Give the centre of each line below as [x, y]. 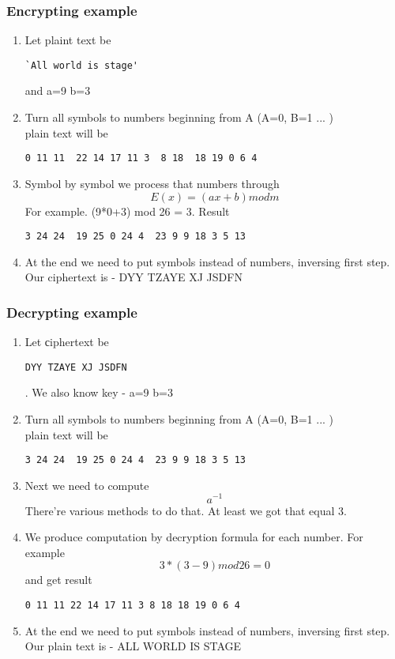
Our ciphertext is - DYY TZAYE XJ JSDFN [134, 277]
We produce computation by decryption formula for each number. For [194, 537]
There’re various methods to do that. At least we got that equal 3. [186, 510]
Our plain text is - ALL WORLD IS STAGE [133, 646]
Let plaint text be [68, 40]
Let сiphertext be [67, 342]
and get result [58, 580]
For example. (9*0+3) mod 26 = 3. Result [127, 211]
